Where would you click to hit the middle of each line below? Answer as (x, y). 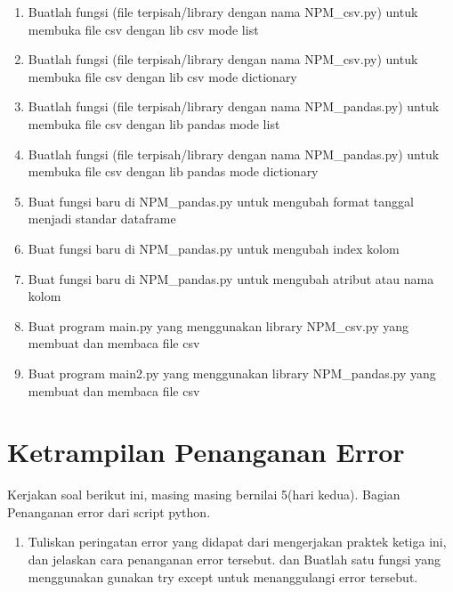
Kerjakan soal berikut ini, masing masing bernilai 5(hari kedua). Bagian (204, 495)
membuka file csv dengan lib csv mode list (143, 29)
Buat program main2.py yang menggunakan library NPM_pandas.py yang (232, 373)
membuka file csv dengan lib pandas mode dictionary (173, 171)
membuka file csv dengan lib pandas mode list (154, 123)
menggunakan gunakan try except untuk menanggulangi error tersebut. (223, 576)
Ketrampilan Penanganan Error (206, 452)
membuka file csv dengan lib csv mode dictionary (162, 76)
